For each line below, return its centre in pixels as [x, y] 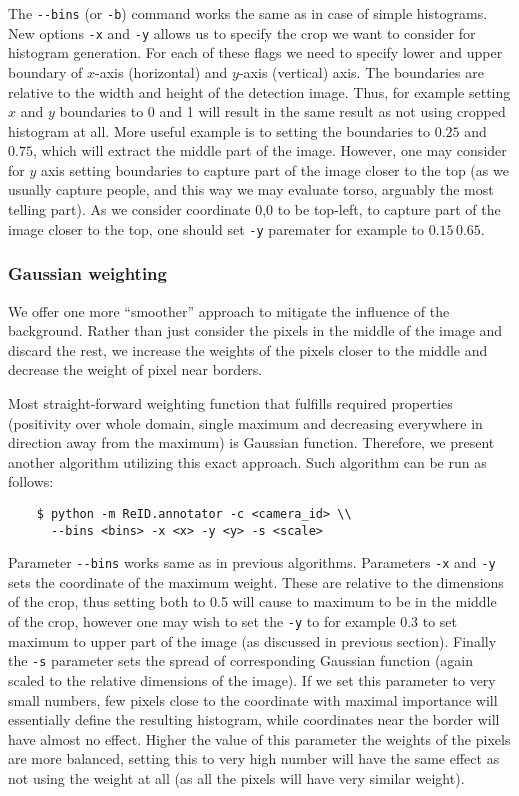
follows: [31, 481]
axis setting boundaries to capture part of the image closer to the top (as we [274, 169]
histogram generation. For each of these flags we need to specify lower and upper [255, 52]
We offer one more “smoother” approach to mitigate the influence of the [229, 310]
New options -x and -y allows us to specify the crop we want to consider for [242, 32]
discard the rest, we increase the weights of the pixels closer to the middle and [248, 349]
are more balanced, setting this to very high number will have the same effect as [254, 758]
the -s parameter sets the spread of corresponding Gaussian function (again [241, 660]
